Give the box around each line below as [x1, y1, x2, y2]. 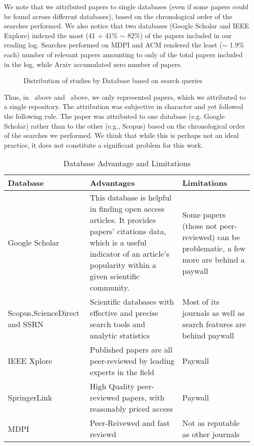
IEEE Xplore [8, 355, 52, 367]
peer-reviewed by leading [90, 355, 175, 367]
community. [90, 282, 129, 293]
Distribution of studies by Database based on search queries [23, 75, 203, 86]
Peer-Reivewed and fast [90, 417, 170, 429]
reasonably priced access [90, 403, 173, 415]
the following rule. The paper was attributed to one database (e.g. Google [4, 111, 225, 121]
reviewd [90, 428, 116, 440]
